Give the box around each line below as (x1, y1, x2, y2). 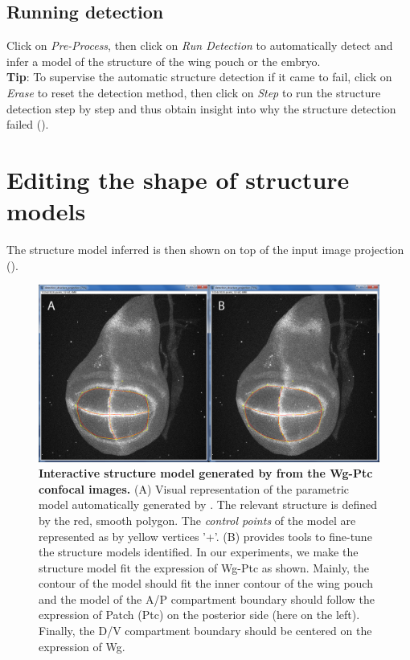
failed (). (6, 116, 49, 133)
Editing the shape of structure (6, 162, 350, 195)
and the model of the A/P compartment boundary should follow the (39, 590, 375, 607)
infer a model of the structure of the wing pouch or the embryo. (6, 52, 321, 69)
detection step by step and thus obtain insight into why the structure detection (6, 100, 396, 117)
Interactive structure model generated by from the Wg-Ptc (39, 465, 373, 482)
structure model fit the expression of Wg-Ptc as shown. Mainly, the (39, 559, 369, 576)
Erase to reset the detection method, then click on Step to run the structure (6, 84, 381, 100)
